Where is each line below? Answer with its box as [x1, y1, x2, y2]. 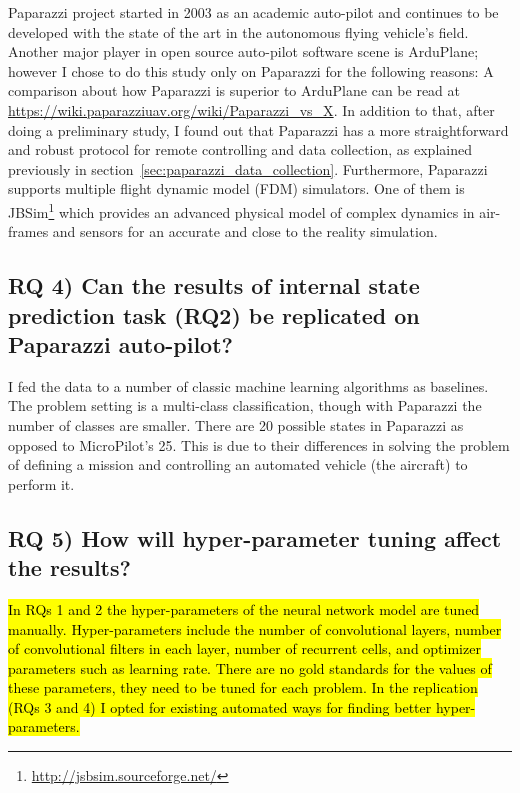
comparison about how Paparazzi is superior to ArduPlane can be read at [8, 80, 460, 101]
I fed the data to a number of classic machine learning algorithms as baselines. [8, 375, 489, 396]
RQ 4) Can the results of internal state [8, 270, 420, 301]
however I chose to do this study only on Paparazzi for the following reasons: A [8, 60, 494, 81]
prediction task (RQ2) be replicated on [8, 299, 420, 330]
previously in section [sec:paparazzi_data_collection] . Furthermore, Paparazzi [8, 158, 488, 179]
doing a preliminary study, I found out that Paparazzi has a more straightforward [8, 119, 509, 140]
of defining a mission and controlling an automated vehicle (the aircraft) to [8, 454, 468, 475]
